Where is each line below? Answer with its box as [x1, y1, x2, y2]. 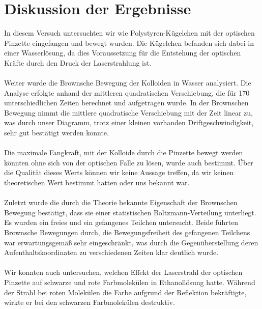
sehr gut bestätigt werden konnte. [4, 127, 109, 138]
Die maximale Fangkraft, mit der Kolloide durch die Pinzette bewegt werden [4, 147, 243, 158]
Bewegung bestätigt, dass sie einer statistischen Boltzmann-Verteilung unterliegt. [4, 207, 256, 217]
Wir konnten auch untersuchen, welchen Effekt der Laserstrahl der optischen [4, 267, 243, 277]
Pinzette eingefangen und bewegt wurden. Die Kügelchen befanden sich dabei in [4, 37, 254, 48]
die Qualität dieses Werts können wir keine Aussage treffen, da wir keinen [4, 167, 234, 178]
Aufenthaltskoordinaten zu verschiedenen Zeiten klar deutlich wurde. [4, 247, 219, 258]
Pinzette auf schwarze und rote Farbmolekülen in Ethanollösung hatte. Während [4, 276, 255, 287]
